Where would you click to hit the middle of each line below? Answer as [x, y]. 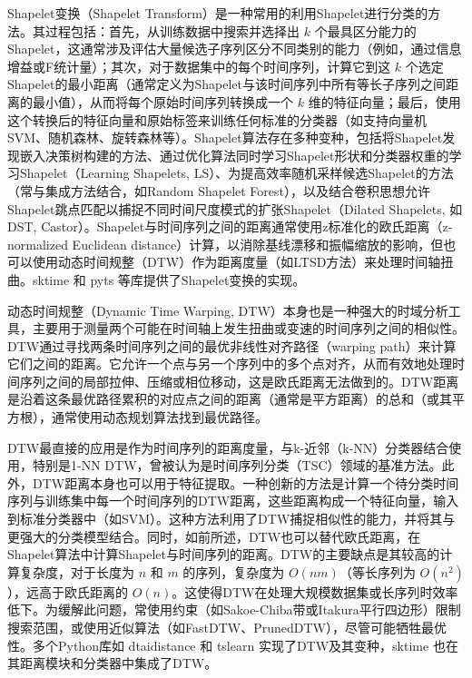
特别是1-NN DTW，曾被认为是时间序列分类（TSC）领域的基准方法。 [237, 465]
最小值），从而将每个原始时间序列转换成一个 [162, 101]
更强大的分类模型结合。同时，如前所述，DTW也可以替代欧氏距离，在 [214, 536]
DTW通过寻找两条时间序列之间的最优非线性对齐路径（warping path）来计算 [232, 345]
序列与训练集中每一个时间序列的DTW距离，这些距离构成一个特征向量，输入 [233, 501]
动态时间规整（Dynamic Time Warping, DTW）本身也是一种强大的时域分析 [228, 310]
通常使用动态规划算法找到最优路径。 [159, 417]
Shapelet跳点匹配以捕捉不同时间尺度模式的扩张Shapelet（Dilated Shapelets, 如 [235, 208]
